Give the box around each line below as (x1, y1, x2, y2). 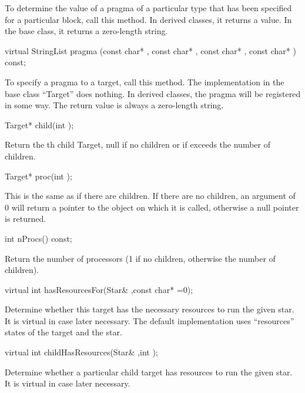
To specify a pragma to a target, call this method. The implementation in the (5, 75, 284, 88)
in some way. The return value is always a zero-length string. (5, 99, 224, 111)
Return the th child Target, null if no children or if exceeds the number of (5, 138, 270, 151)
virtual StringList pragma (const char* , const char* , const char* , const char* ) (5, 44, 296, 56)
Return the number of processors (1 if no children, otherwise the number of (5, 252, 276, 264)
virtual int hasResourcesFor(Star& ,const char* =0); (5, 283, 193, 295)
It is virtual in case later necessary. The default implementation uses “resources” (5, 314, 294, 327)
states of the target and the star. (5, 326, 122, 338)
